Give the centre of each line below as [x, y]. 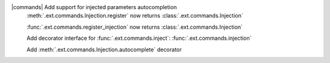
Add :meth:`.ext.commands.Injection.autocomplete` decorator [104, 50]
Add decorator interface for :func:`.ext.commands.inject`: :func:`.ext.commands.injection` [139, 38]
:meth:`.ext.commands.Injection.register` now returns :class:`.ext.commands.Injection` [135, 16]
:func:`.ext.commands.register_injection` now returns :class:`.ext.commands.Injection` [135, 27]
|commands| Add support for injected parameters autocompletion [94, 7]
